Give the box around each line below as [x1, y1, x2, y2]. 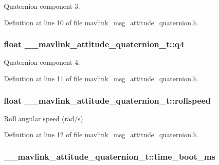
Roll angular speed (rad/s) [4, 113, 83, 123]
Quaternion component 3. [4, 1, 80, 11]
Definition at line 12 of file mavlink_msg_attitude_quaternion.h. [4, 129, 199, 140]
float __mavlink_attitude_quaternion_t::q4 [4, 38, 184, 50]
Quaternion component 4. [4, 57, 80, 67]
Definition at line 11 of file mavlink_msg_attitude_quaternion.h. [4, 73, 199, 83]
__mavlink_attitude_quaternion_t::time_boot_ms [4, 150, 216, 162]
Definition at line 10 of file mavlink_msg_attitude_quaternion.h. [4, 17, 199, 27]
